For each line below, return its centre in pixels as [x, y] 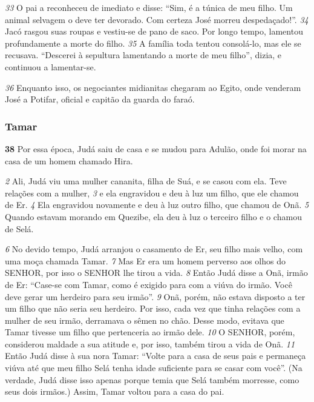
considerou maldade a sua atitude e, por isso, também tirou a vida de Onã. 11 [150, 343]
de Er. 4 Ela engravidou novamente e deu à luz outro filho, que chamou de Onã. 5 [157, 205]
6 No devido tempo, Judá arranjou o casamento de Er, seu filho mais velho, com [154, 249]
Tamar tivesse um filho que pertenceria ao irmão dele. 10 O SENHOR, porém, [150, 332]
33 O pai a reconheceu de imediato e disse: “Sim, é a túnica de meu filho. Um [149, 7]
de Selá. [19, 228]
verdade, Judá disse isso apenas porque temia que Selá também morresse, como [152, 379]
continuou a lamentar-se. [51, 66]
